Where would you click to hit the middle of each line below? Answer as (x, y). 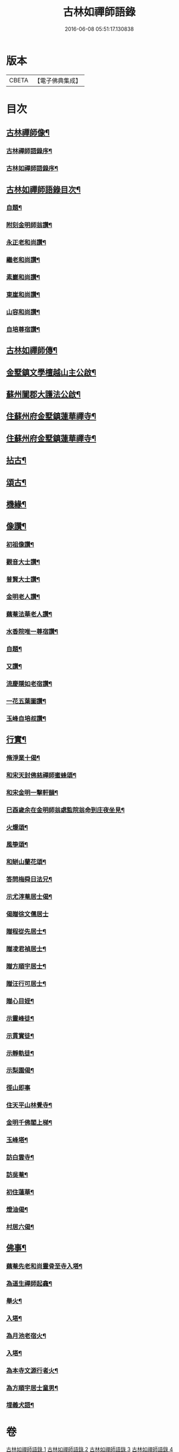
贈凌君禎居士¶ (26, 948)
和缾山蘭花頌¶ (26, 862)
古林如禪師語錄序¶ (32, 168)
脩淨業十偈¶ (23, 758)
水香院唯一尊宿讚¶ (32, 632)
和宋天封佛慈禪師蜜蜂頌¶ (41, 775)
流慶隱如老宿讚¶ (29, 684)
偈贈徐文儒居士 (27, 914)
